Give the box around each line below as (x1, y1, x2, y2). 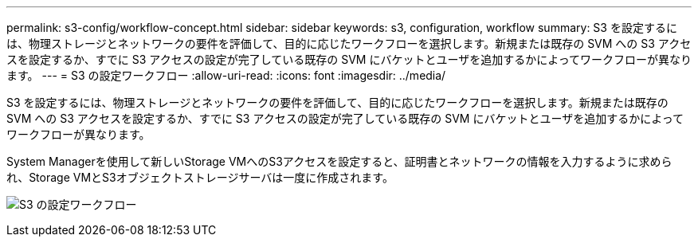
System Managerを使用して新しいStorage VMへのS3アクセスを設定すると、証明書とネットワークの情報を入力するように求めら (6, 155, 673, 168)
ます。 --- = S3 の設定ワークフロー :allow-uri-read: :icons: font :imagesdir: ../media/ (6, 69, 446, 82)
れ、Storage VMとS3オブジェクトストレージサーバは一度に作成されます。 (6, 170, 394, 184)
